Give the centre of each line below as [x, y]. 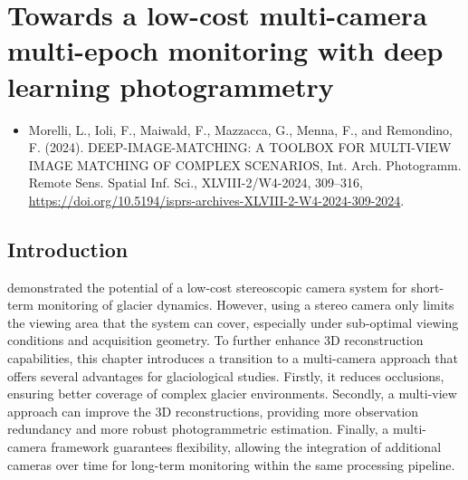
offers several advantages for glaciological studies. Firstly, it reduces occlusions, [226, 375]
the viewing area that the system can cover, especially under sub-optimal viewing [233, 322]
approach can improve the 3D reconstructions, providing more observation [213, 411]
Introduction [68, 249]
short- [428, 287]
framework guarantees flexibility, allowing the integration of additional [246, 447]
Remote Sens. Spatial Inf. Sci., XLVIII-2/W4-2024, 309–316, [196, 182]
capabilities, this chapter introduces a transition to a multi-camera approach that [233, 358]
